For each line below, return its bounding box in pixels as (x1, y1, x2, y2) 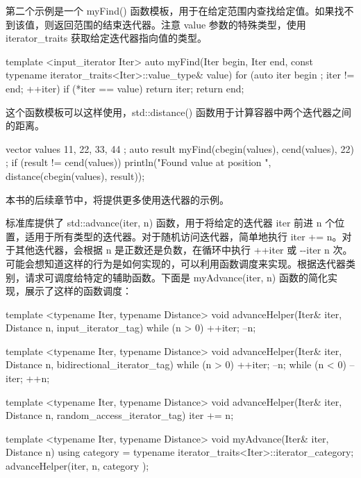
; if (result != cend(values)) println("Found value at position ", (6, 155, 271, 170)
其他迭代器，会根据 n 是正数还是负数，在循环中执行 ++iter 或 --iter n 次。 (15, 242, 353, 257)
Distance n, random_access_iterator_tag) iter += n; (6, 408, 234, 422)
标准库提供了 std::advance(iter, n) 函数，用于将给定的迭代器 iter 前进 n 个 (6, 215, 335, 230)
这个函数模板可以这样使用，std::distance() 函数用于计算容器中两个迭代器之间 (6, 104, 351, 119)
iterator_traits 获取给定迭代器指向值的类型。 (6, 31, 207, 45)
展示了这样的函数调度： (24, 283, 132, 298)
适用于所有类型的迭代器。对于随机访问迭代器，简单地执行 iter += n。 (24, 229, 342, 243)
